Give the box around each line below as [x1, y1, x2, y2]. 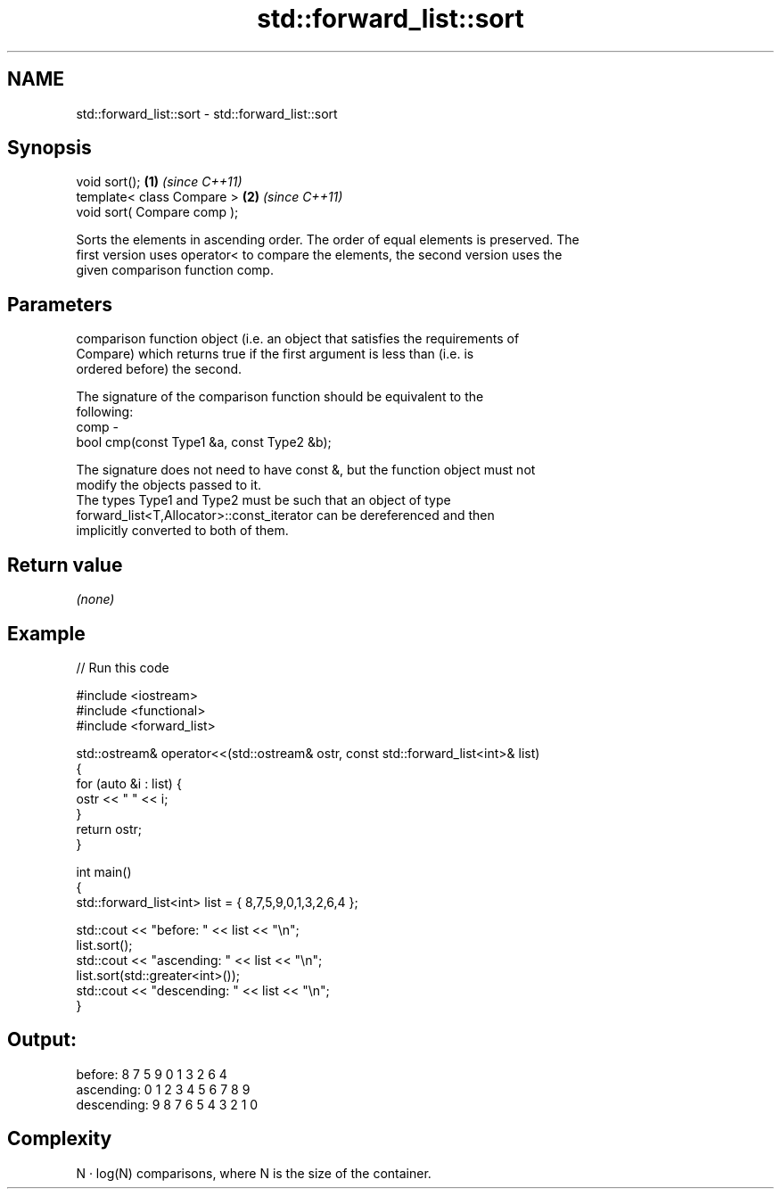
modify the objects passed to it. [76, 477, 262, 493]
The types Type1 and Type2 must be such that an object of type [76, 492, 451, 508]
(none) [76, 591, 115, 607]
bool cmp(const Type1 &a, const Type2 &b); [76, 434, 332, 450]
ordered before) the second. [76, 361, 243, 377]
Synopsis [7, 136, 92, 160]
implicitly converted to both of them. [76, 523, 289, 539]
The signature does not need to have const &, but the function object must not [76, 462, 536, 478]
